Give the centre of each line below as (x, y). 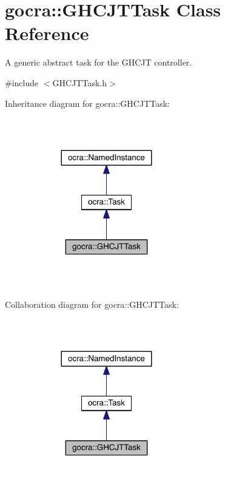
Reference (47, 33)
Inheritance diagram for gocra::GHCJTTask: (87, 103)
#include (22, 82)
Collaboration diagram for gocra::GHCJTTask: (92, 304)
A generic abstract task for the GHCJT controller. (99, 62)
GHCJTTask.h (79, 82)
